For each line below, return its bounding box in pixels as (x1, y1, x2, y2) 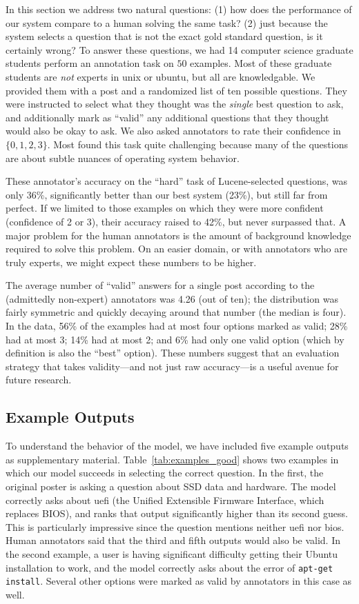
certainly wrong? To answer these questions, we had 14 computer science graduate (6, 42, 353, 57)
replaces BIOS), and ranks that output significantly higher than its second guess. (6, 506, 348, 521)
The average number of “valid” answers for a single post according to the (6, 278, 315, 292)
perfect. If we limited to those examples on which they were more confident (6, 201, 324, 215)
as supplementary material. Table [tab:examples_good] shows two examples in (6, 452, 339, 466)
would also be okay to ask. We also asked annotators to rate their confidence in (6, 123, 341, 138)
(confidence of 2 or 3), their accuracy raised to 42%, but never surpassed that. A (6, 214, 347, 228)
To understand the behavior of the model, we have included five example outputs (6, 439, 349, 453)
